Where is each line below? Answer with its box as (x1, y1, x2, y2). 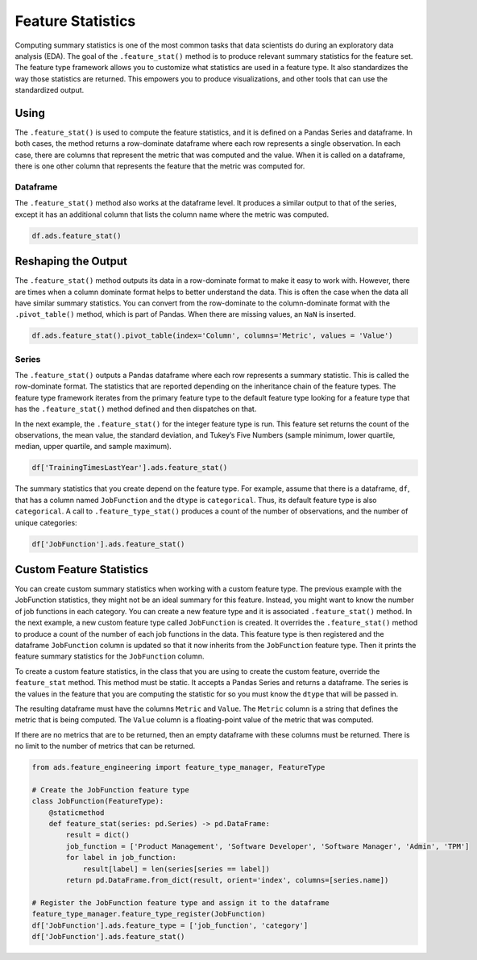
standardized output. (15, 85, 85, 95)
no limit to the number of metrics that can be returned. (15, 742, 196, 751)
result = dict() (65, 830, 131, 840)
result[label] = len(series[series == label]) (82, 864, 270, 874)
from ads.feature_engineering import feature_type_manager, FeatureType (31, 763, 326, 772)
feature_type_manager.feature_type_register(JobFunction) (31, 909, 266, 919)
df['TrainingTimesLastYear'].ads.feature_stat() (31, 463, 228, 472)
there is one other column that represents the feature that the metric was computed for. (15, 161, 305, 171)
